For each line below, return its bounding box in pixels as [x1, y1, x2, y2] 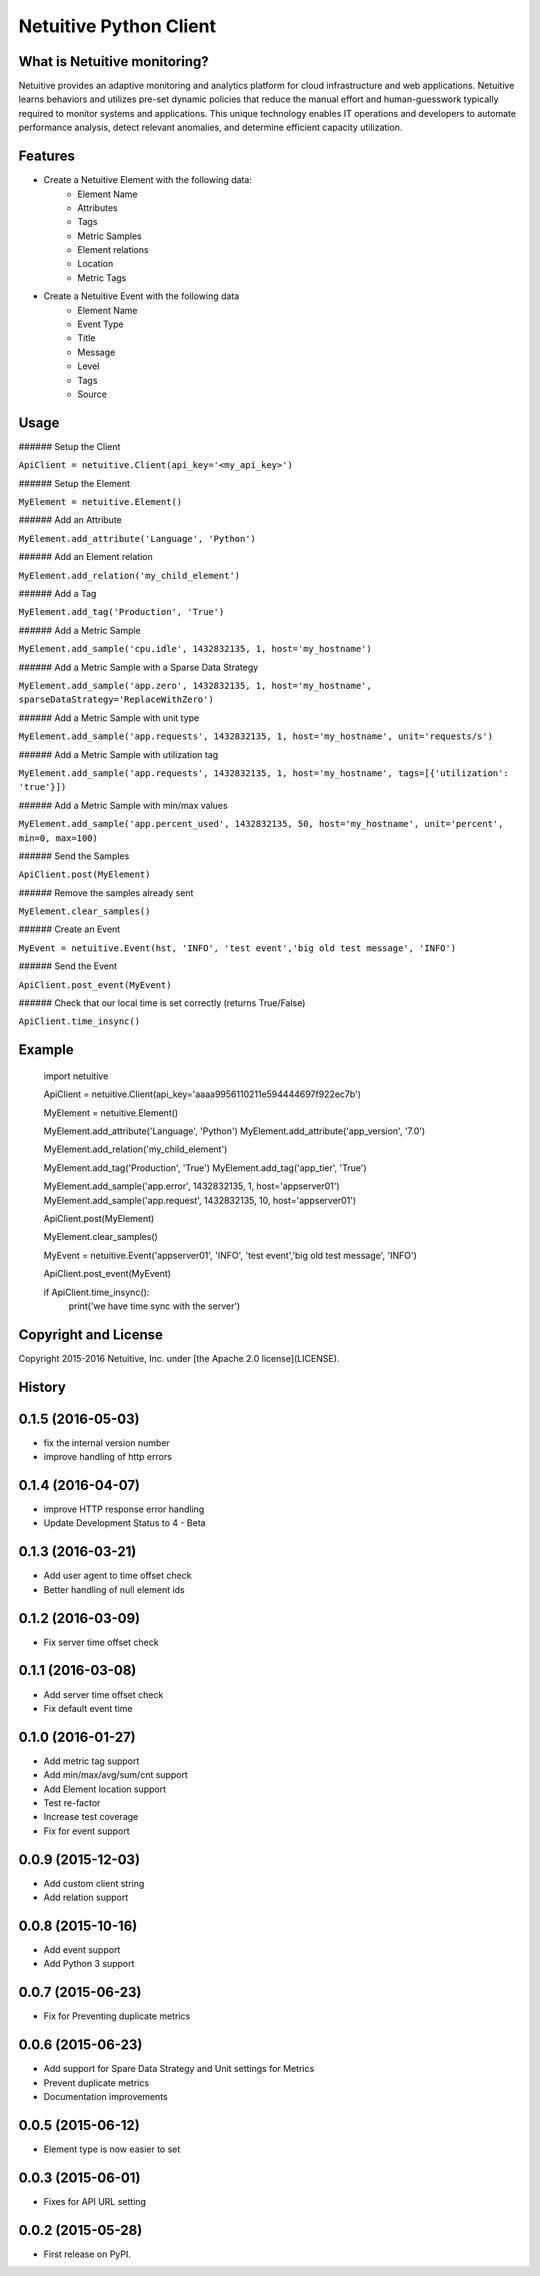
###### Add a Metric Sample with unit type [18, 711, 200, 724]
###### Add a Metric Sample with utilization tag [18, 748, 219, 760]
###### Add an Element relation [18, 551, 154, 563]
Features [18, 148, 75, 165]
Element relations [77, 244, 149, 256]
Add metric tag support [43, 1755, 140, 1767]
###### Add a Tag [18, 588, 97, 600]
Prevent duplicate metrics [43, 2076, 150, 2089]
